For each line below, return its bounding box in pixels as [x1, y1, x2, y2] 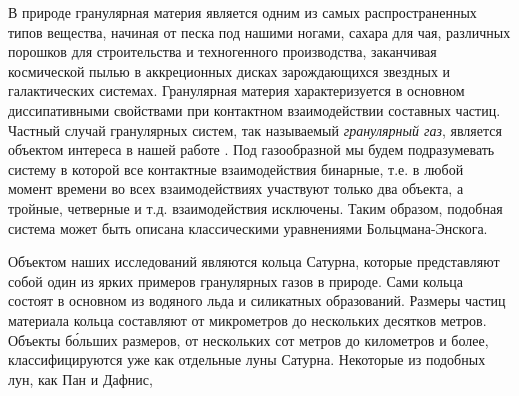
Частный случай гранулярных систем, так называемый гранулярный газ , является [8, 119, 502, 140]
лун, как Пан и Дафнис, [8, 368, 153, 389]
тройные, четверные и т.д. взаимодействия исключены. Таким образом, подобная [8, 197, 503, 218]
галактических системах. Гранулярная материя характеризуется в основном [8, 80, 465, 101]
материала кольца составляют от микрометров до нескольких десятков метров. [8, 309, 487, 330]
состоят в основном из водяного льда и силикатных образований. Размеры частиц [8, 290, 506, 311]
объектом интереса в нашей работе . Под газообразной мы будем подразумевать [8, 139, 495, 160]
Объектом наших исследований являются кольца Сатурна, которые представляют [8, 251, 500, 272]
